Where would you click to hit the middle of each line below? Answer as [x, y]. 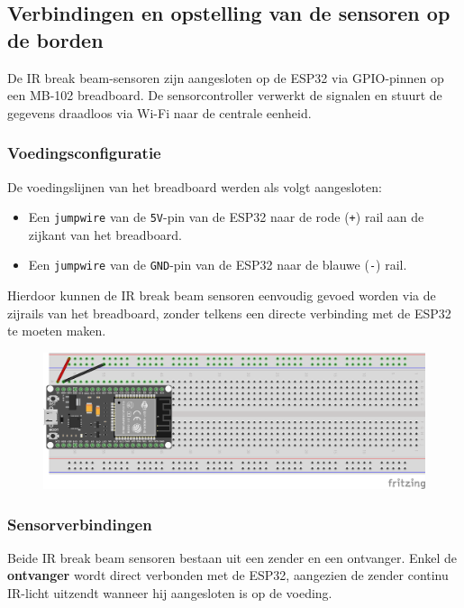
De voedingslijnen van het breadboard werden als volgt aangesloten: [195, 186]
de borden [55, 39]
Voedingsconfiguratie [84, 153]
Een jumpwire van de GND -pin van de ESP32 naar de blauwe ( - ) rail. [218, 265]
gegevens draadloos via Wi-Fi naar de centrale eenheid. [159, 112]
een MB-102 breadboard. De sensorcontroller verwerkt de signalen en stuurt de [225, 95]
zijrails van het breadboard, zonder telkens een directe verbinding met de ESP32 [229, 313]
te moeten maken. [57, 331]
